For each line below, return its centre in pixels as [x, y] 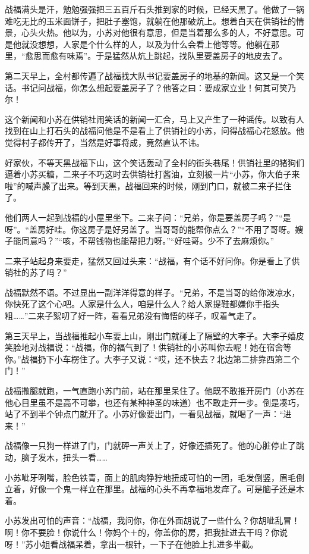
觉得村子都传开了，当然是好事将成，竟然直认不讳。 [105, 142]
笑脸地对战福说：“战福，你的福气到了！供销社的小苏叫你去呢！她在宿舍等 [148, 347]
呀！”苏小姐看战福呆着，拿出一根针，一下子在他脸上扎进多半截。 [132, 544]
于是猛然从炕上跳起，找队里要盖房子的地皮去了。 [192, 56]
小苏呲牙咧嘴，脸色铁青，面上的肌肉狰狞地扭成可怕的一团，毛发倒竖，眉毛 [150, 477]
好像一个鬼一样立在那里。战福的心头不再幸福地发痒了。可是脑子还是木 [167, 489]
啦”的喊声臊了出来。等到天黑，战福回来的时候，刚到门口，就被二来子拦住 [148, 185]
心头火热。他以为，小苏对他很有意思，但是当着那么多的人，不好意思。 [158, 32]
